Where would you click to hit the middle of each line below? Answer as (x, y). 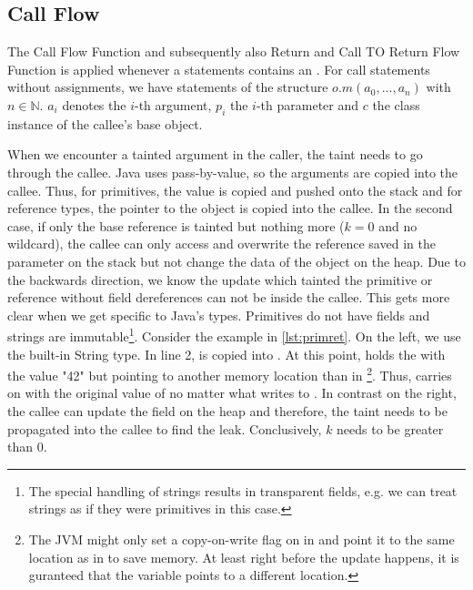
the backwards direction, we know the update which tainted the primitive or (220, 279)
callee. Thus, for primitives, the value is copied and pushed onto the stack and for (235, 190)
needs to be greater (390, 428)
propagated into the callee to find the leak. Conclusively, (165, 428)
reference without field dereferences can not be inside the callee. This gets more (229, 297)
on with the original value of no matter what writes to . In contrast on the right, (232, 393)
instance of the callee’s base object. (105, 123)
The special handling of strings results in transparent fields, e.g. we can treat (243, 490)
